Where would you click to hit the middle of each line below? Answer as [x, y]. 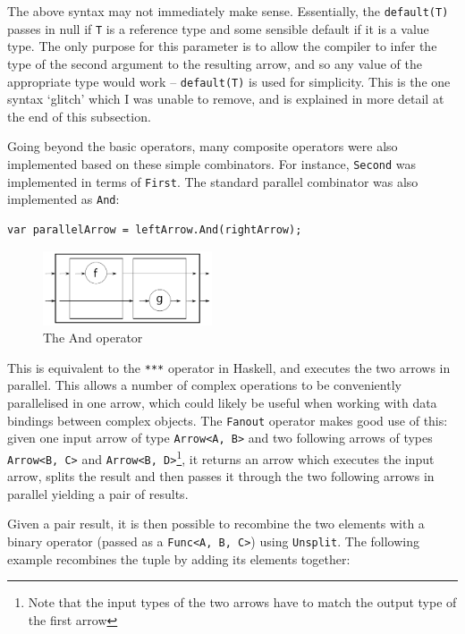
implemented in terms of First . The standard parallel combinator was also [213, 181]
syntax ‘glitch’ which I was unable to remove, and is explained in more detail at [226, 99]
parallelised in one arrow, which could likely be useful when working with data [222, 402]
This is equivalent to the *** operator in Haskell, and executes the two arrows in [229, 367]
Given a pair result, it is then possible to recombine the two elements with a [216, 524]
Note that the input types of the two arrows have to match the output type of [242, 602]
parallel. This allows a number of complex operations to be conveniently [204, 385]
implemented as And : [63, 199]
